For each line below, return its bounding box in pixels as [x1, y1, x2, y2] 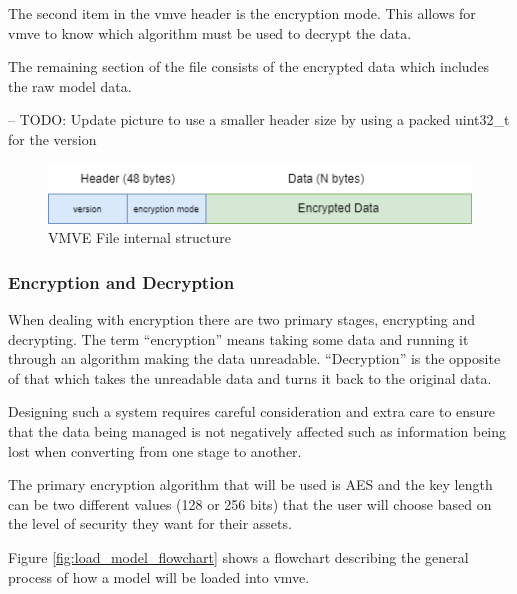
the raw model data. [8, 75, 132, 96]
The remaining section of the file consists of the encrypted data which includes [8, 56, 490, 77]
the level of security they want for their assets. [8, 513, 292, 534]
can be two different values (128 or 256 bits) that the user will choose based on [8, 493, 492, 514]
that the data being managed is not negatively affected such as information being [8, 420, 507, 441]
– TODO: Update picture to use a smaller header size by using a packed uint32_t [8, 109, 510, 130]
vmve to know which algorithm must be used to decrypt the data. [8, 22, 412, 43]
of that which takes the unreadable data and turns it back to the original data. [8, 367, 492, 388]
